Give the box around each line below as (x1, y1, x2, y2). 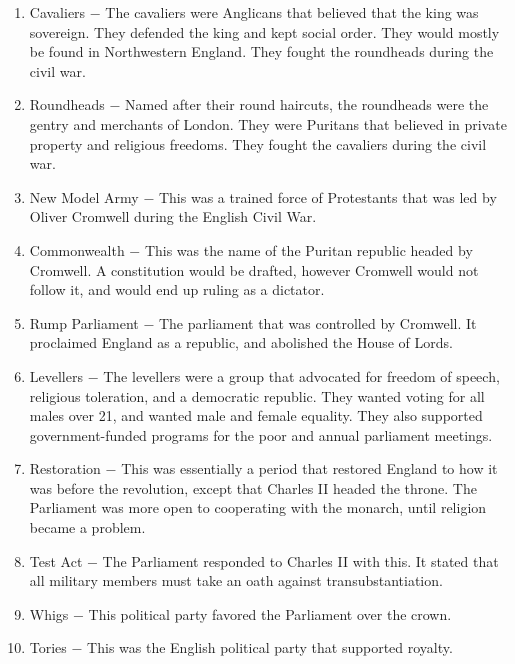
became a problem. (29, 517, 146, 538)
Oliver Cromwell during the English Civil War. (29, 206, 317, 227)
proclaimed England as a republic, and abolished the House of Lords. (29, 332, 453, 353)
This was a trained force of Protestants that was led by (158, 186, 497, 207)
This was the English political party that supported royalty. (87, 637, 453, 658)
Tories (29, 637, 67, 658)
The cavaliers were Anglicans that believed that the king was (105, 2, 479, 22)
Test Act (29, 550, 83, 571)
